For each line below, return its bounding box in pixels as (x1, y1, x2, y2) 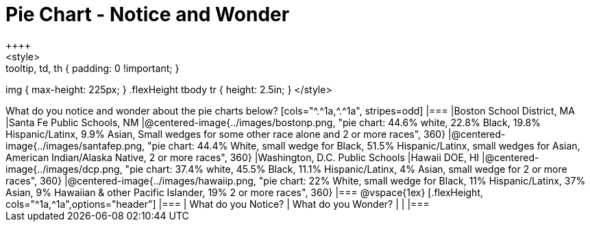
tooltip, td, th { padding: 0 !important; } (5, 62, 180, 74)
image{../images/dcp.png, (5, 163, 123, 175)
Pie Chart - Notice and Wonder (5, 3, 290, 26)
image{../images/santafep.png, (5, 139, 145, 152)
